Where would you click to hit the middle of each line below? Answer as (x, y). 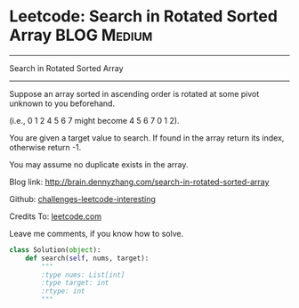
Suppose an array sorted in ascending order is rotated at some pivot (134, 93)
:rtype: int (64, 291)
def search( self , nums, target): (87, 258)
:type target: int (75, 283)
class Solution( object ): (55, 250)
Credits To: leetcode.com (56, 216)
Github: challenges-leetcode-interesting (82, 199)
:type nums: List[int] (83, 275)
